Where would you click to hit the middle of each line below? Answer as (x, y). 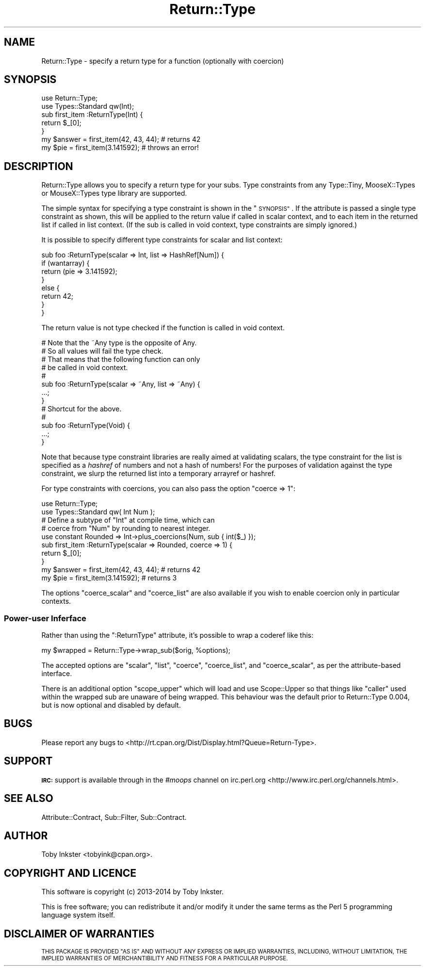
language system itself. (78, 915)
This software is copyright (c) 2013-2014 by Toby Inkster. (132, 892)
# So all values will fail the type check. (102, 351)
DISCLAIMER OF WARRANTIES (79, 934)
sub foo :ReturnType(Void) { (86, 425)
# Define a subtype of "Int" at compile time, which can (128, 520)
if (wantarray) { (65, 263)
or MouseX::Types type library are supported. (114, 193)
